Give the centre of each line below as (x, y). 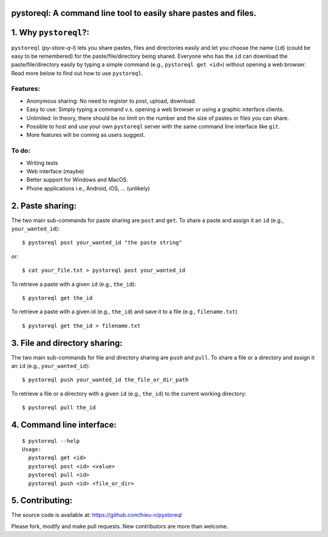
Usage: (32, 449)
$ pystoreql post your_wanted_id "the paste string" (102, 243)
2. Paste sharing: (44, 206)
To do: (21, 151)
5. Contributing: (42, 501)
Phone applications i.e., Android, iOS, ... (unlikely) (88, 188)
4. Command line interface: (64, 425)
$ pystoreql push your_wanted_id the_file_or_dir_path (105, 380)
